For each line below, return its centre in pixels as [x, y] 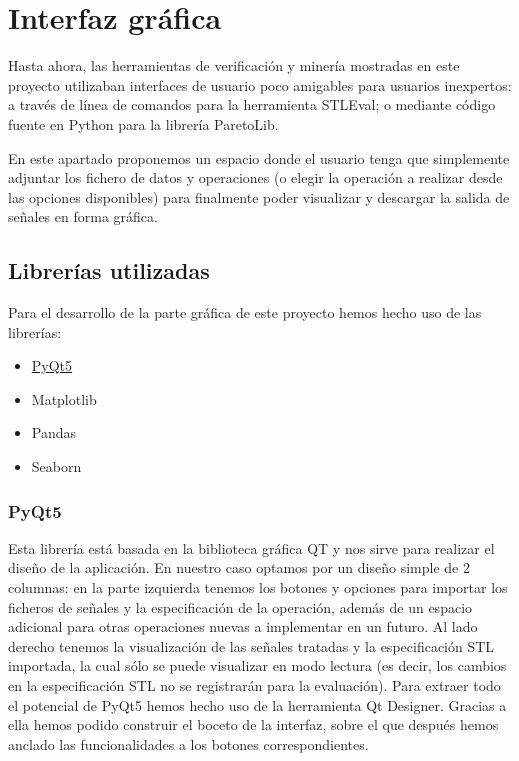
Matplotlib [64, 398]
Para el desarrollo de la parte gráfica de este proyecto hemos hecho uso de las [245, 312]
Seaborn [56, 466]
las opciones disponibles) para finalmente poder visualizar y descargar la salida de [259, 196]
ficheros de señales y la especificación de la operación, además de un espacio [240, 606]
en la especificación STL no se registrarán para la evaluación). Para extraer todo [254, 685]
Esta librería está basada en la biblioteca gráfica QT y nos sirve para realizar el [251, 547]
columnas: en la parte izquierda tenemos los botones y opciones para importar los [258, 587]
